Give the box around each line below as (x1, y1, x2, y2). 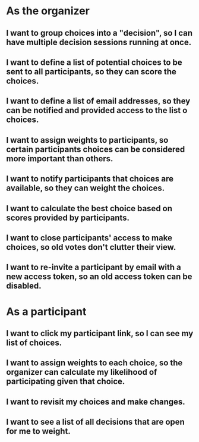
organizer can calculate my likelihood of (6, 367, 157, 377)
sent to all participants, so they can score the (6, 67, 177, 77)
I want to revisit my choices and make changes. (6, 397, 185, 407)
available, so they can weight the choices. (6, 183, 165, 193)
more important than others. (6, 153, 113, 164)
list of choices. (6, 337, 62, 347)
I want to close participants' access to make (6, 233, 172, 243)
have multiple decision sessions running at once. (6, 37, 192, 47)
